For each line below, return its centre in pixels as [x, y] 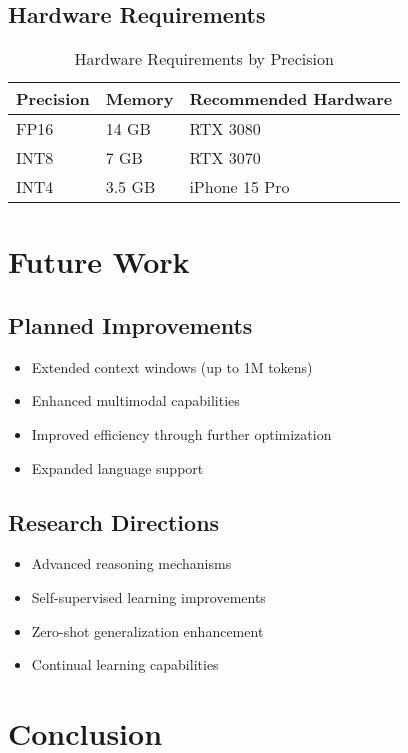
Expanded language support [117, 467]
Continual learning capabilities [125, 664]
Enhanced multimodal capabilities [135, 400]
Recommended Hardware [291, 99]
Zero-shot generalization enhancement [147, 630]
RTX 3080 [225, 129]
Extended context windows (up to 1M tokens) [172, 366]
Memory [139, 99]
